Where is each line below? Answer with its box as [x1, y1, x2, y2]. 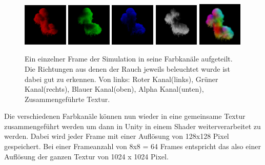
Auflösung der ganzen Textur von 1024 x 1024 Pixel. [4, 151, 169, 161]
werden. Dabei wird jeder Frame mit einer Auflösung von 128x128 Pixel [4, 131, 229, 141]
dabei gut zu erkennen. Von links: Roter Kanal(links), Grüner [25, 73, 218, 84]
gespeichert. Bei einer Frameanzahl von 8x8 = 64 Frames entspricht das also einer [4, 141, 261, 152]
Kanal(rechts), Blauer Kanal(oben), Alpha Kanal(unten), [25, 84, 204, 94]
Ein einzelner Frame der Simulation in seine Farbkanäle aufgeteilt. [25, 53, 233, 64]
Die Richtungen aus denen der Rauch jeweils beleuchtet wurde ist [25, 63, 231, 74]
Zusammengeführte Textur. [25, 93, 110, 104]
